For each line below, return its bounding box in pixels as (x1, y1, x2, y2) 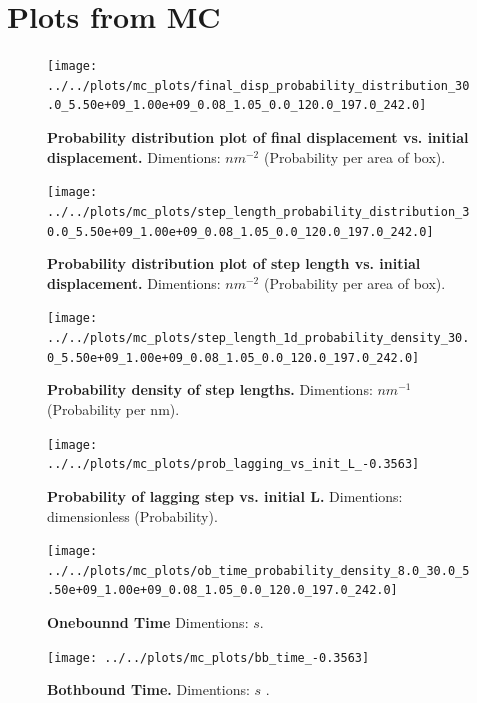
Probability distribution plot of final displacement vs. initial (47, 127, 469, 148)
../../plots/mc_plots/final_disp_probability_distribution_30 (47, 78, 470, 93)
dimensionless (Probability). (47, 505, 218, 526)
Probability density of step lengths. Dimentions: (47, 379, 373, 400)
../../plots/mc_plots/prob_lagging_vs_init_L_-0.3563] (47, 457, 420, 472)
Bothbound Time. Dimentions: (47, 679, 250, 700)
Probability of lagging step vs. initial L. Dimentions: (47, 485, 403, 506)
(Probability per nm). (47, 399, 180, 419)
